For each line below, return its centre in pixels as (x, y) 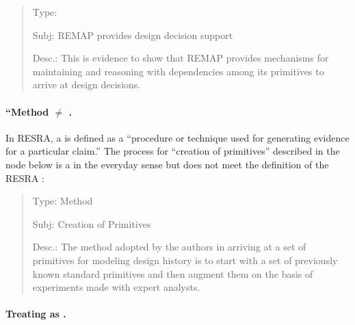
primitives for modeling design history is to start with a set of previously (185, 260)
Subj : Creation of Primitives (92, 223)
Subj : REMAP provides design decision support (133, 35)
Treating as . (36, 314)
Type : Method (63, 201)
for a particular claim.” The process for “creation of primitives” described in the (173, 151)
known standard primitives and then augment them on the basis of (173, 273)
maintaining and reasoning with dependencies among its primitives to (178, 71)
